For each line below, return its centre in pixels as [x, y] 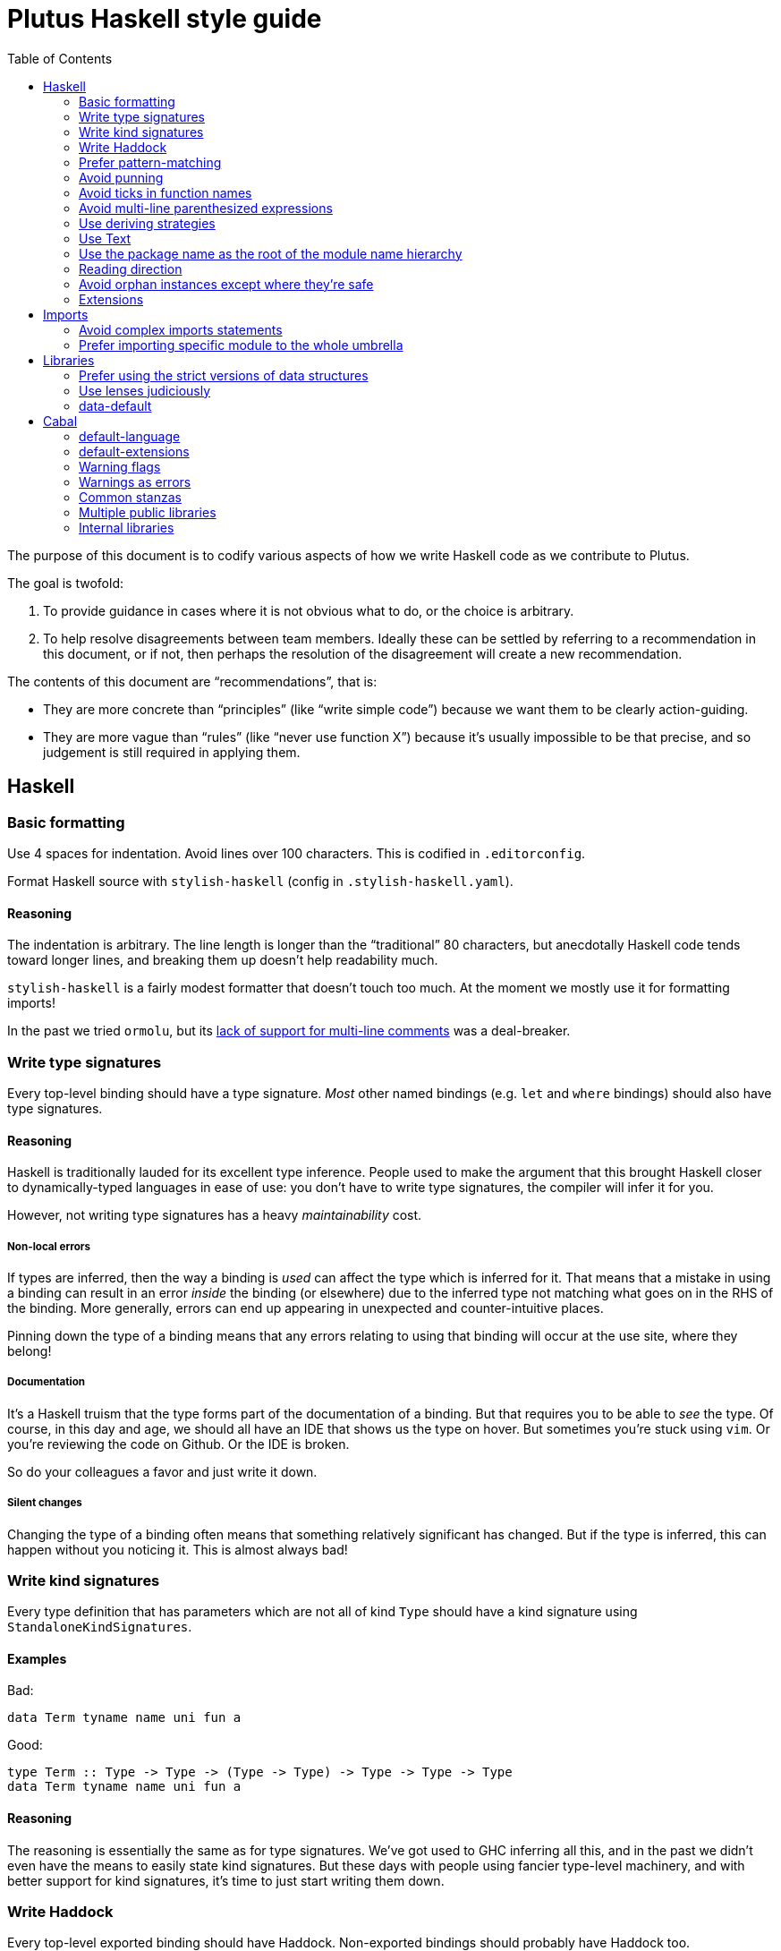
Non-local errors [49, 1246]
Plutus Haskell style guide [165, 19]
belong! [30, 1350]
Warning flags [120, 466]
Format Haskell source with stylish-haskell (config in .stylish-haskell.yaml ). [260, 881]
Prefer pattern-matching [150, 162]
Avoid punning [121, 177]
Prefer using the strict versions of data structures [224, 375]
